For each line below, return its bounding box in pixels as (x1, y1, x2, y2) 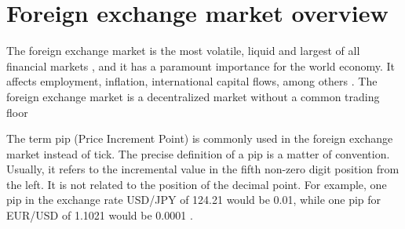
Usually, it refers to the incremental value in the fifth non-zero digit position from (6, 161, 400, 177)
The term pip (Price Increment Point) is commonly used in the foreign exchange (6, 130, 393, 147)
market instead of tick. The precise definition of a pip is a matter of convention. (6, 145, 390, 162)
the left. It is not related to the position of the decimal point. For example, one (6, 176, 387, 192)
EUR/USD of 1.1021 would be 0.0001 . (6, 207, 193, 224)
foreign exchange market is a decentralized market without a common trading (6, 88, 380, 104)
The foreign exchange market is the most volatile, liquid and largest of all (6, 42, 360, 59)
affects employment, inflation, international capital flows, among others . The (6, 73, 378, 89)
